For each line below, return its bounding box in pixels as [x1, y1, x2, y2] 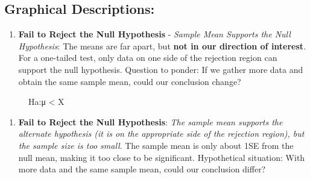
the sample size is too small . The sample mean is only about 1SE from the [18, 139, 294, 151]
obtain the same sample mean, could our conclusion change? [18, 75, 241, 87]
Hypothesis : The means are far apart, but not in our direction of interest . [18, 39, 306, 52]
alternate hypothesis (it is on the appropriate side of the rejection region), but [18, 127, 305, 140]
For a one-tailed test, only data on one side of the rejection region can [18, 51, 277, 64]
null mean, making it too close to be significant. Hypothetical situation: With [18, 151, 305, 163]
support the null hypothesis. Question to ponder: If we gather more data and [18, 63, 303, 75]
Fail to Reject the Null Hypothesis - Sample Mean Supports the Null [18, 28, 291, 40]
